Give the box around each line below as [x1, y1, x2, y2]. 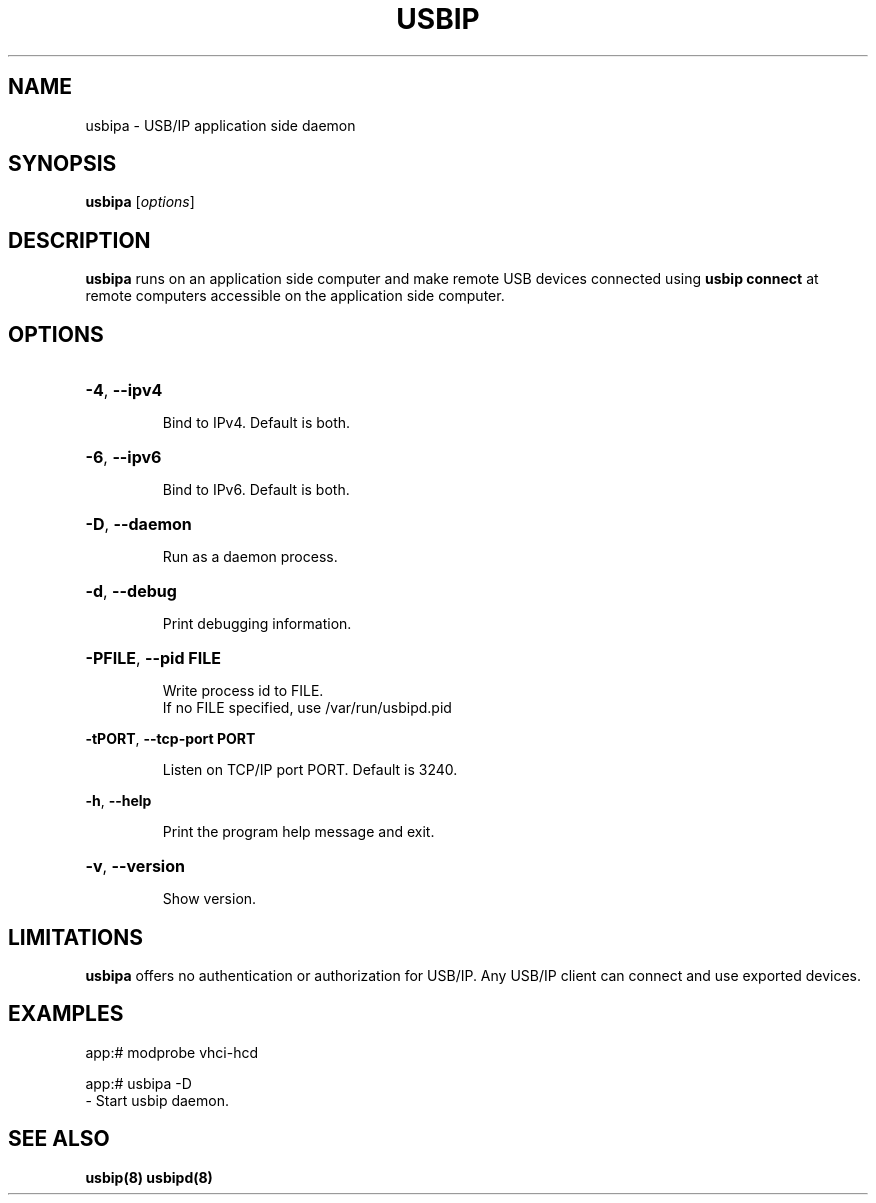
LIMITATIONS [8, 924, 144, 950]
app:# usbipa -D [85, 1074, 192, 1092]
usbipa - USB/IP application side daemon [85, 116, 356, 134]
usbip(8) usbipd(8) [85, 1168, 213, 1186]
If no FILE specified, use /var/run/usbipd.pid [162, 699, 452, 717]
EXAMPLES [8, 1001, 124, 1027]
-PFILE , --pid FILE [85, 648, 221, 669]
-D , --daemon [85, 514, 192, 535]
